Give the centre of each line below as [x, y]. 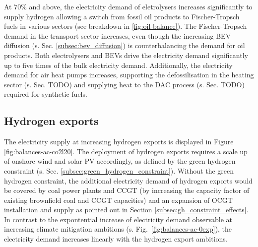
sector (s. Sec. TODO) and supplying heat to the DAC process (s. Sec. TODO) [124, 84]
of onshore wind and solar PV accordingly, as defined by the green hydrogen [120, 161]
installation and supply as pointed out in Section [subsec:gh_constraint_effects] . [126, 210]
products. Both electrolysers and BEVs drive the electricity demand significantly [126, 55]
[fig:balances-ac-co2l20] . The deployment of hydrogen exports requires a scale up [126, 151]
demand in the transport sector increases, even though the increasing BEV [118, 35]
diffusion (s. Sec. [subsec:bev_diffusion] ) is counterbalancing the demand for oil [125, 45]
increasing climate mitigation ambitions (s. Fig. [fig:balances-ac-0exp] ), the [118, 229]
